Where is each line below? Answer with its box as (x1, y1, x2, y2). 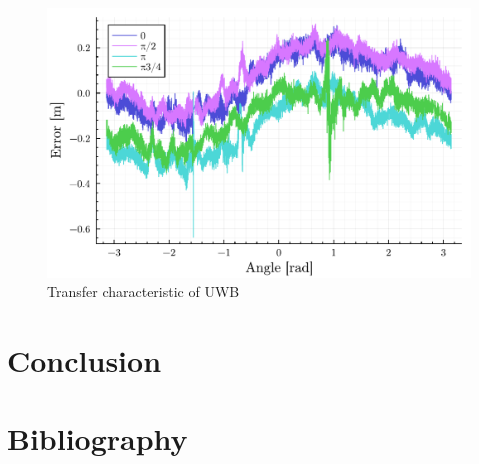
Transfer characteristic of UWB (47, 281, 240, 302)
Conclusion (7, 339, 162, 380)
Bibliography (7, 418, 188, 459)
